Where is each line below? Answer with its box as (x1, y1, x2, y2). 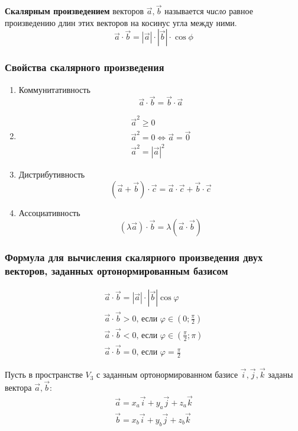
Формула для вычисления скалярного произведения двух (5, 250, 263, 265)
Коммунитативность (18, 83, 90, 95)
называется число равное (164, 5, 253, 17)
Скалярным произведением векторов (5, 5, 144, 17)
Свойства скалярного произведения (5, 60, 164, 75)
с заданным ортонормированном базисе (96, 368, 238, 381)
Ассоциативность (18, 206, 80, 218)
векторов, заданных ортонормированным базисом (5, 263, 228, 278)
